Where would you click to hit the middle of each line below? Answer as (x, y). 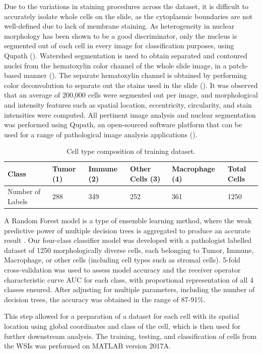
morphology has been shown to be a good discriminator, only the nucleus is (121, 35)
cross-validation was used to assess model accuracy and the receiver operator (122, 270)
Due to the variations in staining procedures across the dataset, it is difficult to (126, 6)
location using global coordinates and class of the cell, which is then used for (122, 326)
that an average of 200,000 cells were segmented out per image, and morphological (131, 95)
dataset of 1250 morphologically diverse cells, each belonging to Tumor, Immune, (129, 250)
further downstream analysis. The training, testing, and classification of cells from (130, 336)
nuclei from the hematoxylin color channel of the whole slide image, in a (115, 65)
